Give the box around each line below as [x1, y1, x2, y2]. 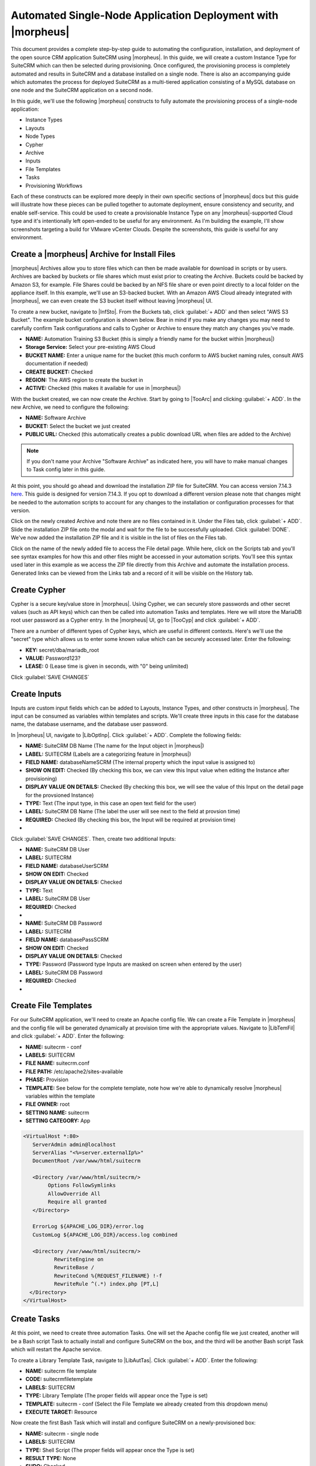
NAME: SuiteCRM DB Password [25, 919, 102, 927]
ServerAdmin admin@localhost [32, 1141, 116, 1148]
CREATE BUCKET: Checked [25, 368, 93, 375]
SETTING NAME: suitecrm [25, 1109, 90, 1116]
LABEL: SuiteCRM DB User [25, 895, 91, 902]
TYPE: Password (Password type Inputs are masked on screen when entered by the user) [25, 961, 242, 968]
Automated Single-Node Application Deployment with [11, 9, 279, 22]
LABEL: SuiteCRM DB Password [25, 969, 102, 976]
